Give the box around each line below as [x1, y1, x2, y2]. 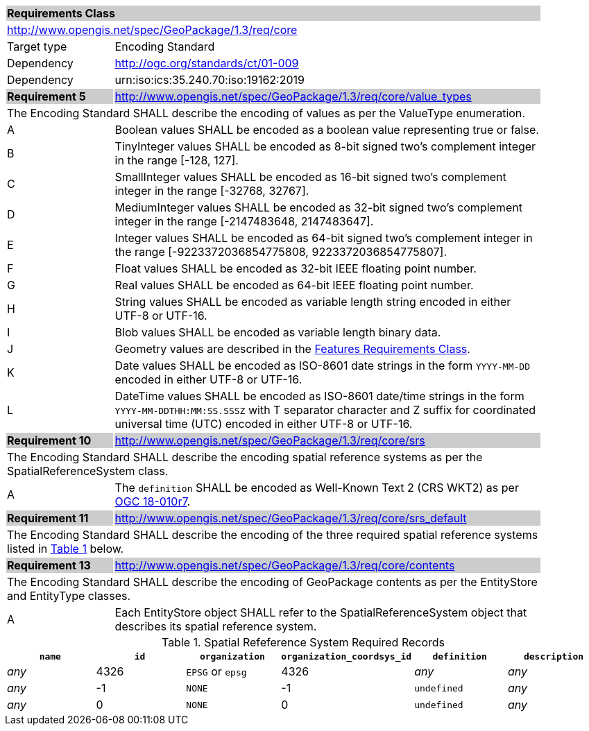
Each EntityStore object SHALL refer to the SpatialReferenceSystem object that [114, 605, 527, 619]
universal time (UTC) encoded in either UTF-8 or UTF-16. [114, 417, 413, 431]
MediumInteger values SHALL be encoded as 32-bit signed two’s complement [114, 200, 522, 214]
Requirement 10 [7, 433, 92, 447]
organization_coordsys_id [281, 651, 412, 662]
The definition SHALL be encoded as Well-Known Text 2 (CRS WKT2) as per [114, 481, 519, 495]
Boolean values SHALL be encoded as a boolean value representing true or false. [114, 123, 539, 137]
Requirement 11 [7, 511, 89, 525]
